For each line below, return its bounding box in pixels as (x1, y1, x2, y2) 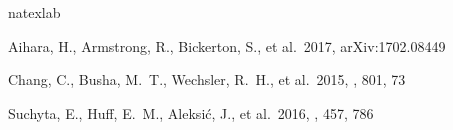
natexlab (8, 2, 61, 22)
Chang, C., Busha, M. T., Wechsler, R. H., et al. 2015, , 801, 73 (8, 69, 406, 90)
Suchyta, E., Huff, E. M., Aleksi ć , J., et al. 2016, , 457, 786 (8, 102, 374, 123)
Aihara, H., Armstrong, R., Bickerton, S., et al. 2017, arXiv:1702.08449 (8, 35, 446, 56)
